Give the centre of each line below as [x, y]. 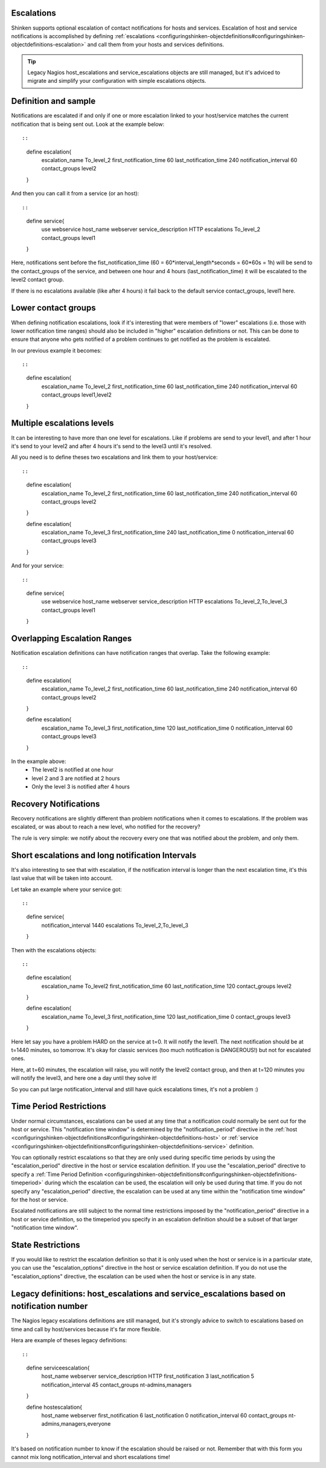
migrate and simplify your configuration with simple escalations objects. [117, 81]
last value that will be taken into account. [62, 878]
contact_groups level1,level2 [76, 395]
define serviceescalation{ [58, 1368]
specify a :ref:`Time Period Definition [57, 1174]
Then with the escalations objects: [54, 950]
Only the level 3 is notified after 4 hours [81, 787]
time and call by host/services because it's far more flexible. [86, 1329]
